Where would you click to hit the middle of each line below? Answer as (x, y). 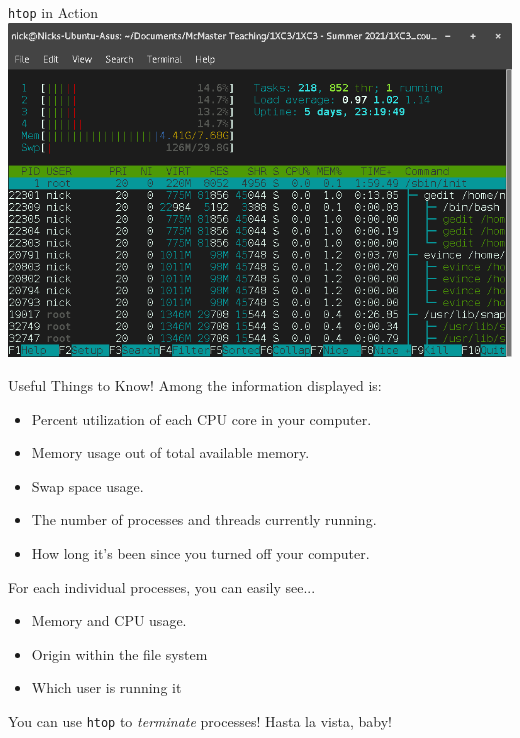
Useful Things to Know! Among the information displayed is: (195, 384)
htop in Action (53, 12)
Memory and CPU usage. (109, 620)
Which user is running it (106, 687)
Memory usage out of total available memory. (170, 452)
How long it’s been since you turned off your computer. (200, 552)
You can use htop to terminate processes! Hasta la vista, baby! (200, 720)
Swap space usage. (87, 485)
